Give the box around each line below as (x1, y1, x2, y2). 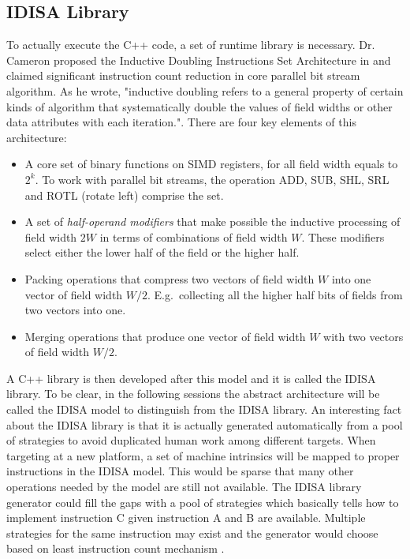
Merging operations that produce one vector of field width (24, 328, 306, 344)
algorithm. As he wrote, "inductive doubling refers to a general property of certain (6, 82, 404, 99)
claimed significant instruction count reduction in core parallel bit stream (6, 67, 360, 84)
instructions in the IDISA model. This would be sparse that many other (6, 463, 354, 479)
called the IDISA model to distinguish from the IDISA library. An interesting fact (6, 401, 402, 418)
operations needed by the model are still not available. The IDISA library (6, 478, 362, 495)
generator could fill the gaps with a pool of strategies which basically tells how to (6, 493, 399, 510)
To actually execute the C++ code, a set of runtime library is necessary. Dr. (6, 36, 375, 53)
